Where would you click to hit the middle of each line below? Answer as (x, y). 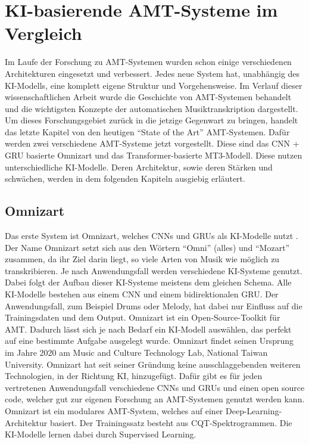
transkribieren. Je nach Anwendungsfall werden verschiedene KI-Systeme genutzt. (154, 270)
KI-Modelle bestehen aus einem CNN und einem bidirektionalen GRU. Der (142, 294)
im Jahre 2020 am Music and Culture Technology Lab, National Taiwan (136, 352)
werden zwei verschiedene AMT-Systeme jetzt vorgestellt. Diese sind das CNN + (152, 143)
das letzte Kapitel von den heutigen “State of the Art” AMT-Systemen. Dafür (147, 131)
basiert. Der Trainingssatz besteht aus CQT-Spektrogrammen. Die (171, 422)
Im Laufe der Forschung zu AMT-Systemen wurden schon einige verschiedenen (148, 62)
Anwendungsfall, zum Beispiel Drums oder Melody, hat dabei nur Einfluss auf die (154, 305)
